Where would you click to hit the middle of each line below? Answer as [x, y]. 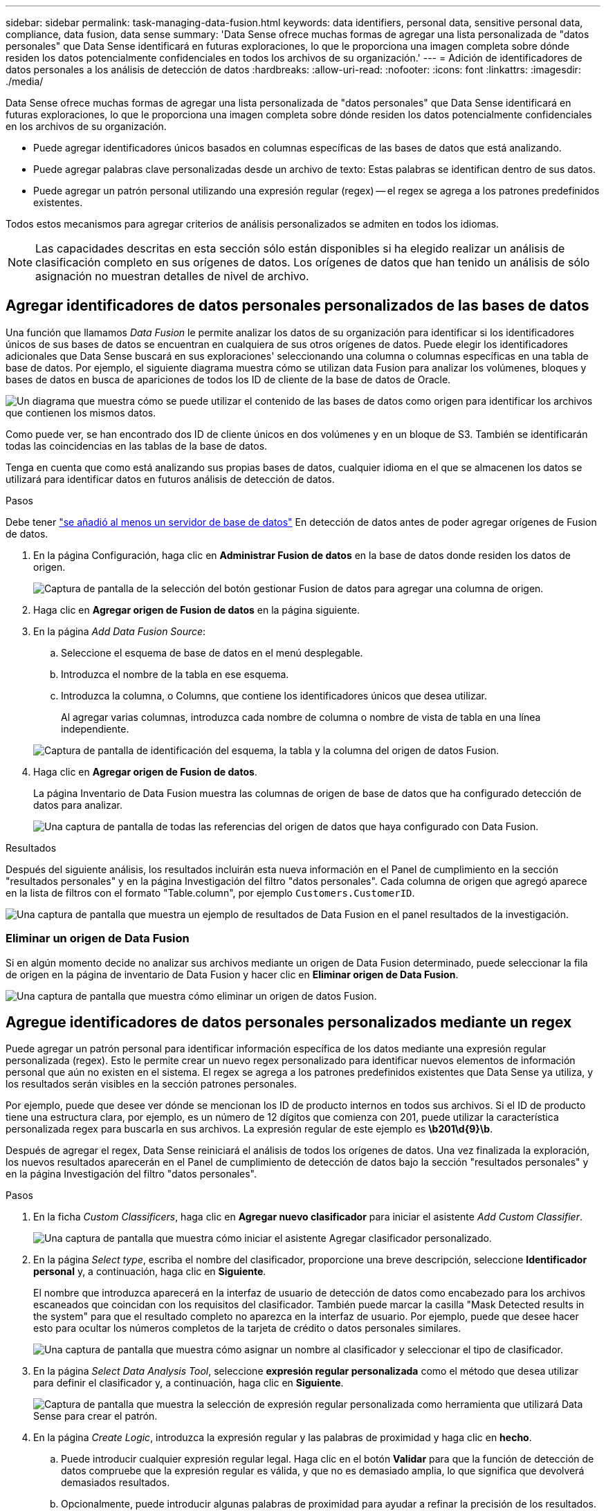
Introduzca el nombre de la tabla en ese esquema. [175, 674]
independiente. [95, 729]
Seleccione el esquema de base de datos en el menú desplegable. [212, 652]
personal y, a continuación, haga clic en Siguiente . [150, 1272]
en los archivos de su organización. [86, 126]
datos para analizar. [78, 805]
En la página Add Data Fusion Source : [120, 631]
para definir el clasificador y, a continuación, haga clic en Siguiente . [189, 1383]
